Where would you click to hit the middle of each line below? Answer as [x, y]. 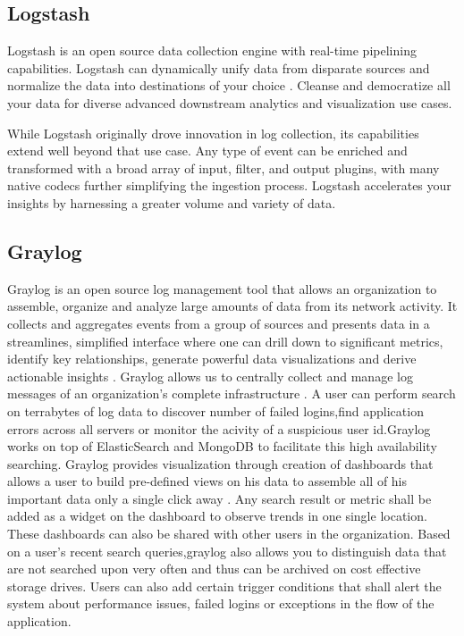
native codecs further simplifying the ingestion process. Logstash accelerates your [229, 185]
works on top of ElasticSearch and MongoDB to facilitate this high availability [222, 446]
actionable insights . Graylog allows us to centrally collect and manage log [210, 376]
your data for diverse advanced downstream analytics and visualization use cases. [230, 102]
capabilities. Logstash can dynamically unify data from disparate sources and [219, 67]
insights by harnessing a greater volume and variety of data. [172, 202]
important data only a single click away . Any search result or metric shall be [219, 498]
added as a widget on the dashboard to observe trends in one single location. [217, 516]
